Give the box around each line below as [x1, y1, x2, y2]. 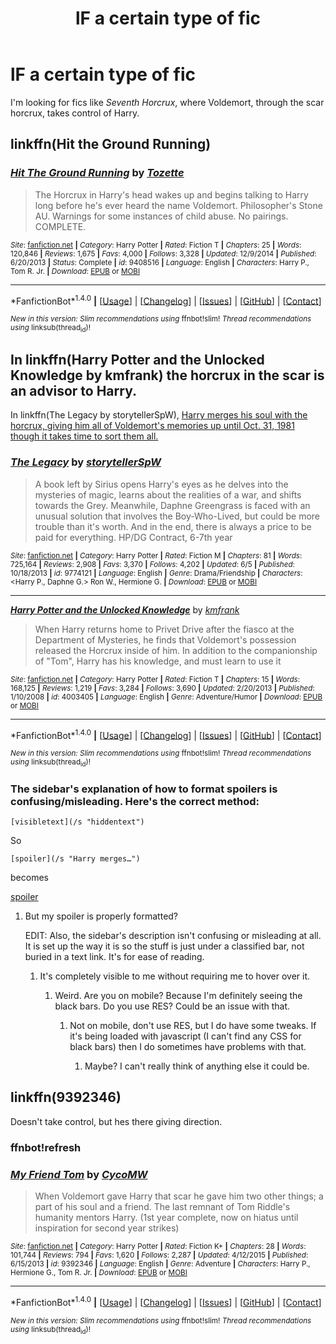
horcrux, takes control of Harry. [10, 107, 140, 119]
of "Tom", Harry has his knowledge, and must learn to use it [34, 655, 282, 667]
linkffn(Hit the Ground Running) [10, 136, 212, 153]
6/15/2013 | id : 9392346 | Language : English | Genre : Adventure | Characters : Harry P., [10, 1259, 311, 1269]
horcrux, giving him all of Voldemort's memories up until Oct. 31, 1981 [10, 420, 295, 432]
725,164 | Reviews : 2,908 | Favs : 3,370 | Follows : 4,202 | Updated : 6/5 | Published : [10, 559, 295, 569]
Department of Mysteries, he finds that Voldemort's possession [34, 633, 297, 646]
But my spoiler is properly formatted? [24, 910, 179, 922]
